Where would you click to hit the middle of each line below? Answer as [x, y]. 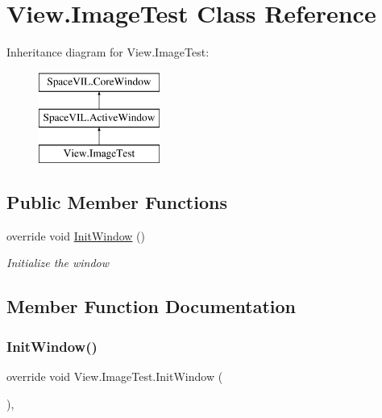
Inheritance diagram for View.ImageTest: [108, 52]
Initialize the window [58, 263]
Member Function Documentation [152, 306]
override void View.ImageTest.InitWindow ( [115, 376]
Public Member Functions [117, 202]
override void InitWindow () [76, 235]
